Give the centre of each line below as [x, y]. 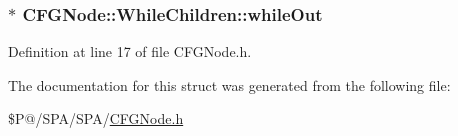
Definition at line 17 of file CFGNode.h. [130, 51]
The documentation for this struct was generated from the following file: [229, 84]
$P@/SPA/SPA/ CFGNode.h [96, 118]
